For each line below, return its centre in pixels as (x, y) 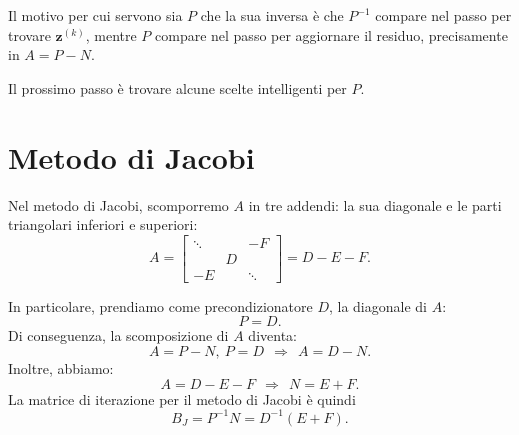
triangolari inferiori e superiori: (103, 224)
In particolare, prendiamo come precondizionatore (160, 305)
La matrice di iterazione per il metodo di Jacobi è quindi (182, 398)
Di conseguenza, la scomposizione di (118, 335)
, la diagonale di (377, 305)
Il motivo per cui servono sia (95, 15)
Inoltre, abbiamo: (61, 367)
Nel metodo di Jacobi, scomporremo (118, 204)
